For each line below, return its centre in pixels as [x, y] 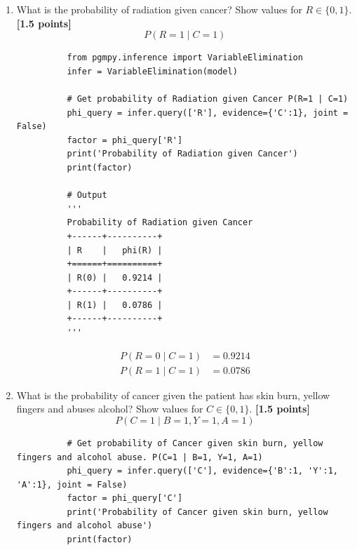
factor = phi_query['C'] [125, 498]
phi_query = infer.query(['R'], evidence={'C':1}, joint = [208, 113]
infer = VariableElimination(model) [152, 71]
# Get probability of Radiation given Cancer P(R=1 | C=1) [208, 99]
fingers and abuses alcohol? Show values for [110, 409]
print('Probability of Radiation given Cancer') [182, 154]
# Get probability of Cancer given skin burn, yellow [195, 443]
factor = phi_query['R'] [125, 140]
